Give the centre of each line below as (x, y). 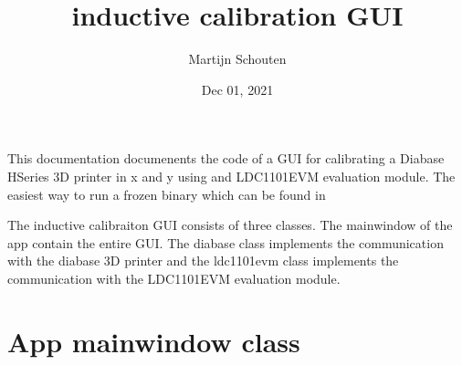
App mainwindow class (154, 341)
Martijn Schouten (237, 59)
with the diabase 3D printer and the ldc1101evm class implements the (203, 261)
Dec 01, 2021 (237, 89)
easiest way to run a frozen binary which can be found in (167, 194)
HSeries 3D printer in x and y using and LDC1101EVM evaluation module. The (231, 176)
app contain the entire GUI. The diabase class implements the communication (226, 242)
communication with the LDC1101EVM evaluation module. (174, 278)
